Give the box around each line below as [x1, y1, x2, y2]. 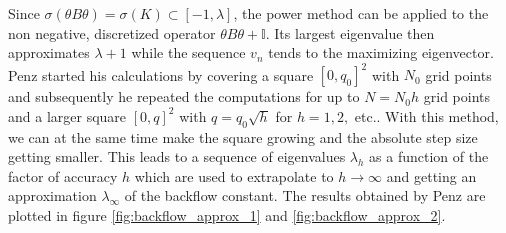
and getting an [386, 165, 477, 186]
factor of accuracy [8, 165, 118, 186]
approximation [8, 185, 97, 206]
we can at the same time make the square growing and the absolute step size [8, 126, 478, 147]
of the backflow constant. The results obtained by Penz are [124, 185, 486, 206]
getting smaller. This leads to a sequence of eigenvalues [8, 146, 346, 167]
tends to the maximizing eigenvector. [268, 42, 494, 63]
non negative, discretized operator [8, 22, 216, 43]
